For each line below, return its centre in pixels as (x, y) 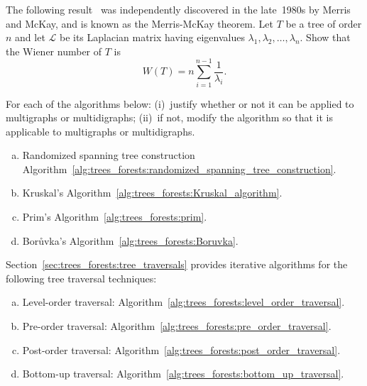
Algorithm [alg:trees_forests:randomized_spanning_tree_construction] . (179, 169)
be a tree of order (324, 23)
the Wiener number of (54, 51)
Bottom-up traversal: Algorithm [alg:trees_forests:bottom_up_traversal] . (183, 374)
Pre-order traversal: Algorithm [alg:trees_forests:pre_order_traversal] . (177, 326)
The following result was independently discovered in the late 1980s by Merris (178, 9)
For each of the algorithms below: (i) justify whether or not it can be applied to (180, 103)
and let (30, 37)
